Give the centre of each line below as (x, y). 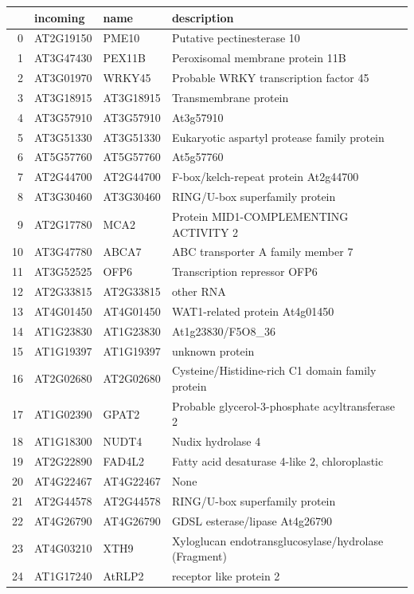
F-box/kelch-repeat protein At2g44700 (265, 177)
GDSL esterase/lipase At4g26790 (252, 520)
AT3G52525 (63, 271)
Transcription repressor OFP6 (244, 271)
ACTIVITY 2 (205, 232)
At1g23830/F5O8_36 (223, 330)
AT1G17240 (63, 575)
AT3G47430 (63, 58)
